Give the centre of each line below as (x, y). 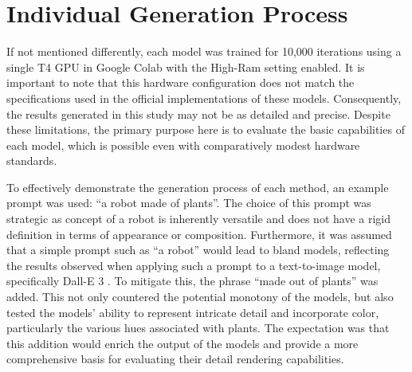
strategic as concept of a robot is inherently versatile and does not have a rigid (199, 219)
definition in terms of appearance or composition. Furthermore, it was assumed (199, 234)
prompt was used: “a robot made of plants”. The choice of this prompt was (189, 203)
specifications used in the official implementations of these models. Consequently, (204, 98)
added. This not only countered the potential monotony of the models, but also (200, 297)
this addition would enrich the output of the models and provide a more (182, 343)
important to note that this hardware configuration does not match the (180, 82)
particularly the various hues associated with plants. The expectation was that (198, 328)
